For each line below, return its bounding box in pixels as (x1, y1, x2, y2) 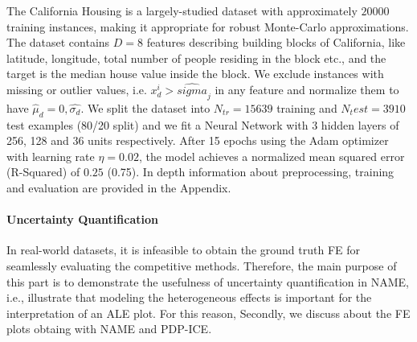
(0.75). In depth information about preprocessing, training (107, 163, 395, 180)
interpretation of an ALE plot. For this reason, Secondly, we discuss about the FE (6, 304, 411, 321)
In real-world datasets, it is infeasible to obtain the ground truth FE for (6, 241, 360, 258)
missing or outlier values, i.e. (6, 80, 147, 97)
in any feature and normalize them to (215, 80, 399, 97)
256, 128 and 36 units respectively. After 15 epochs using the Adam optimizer (6, 132, 389, 149)
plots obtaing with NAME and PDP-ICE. (6, 320, 212, 337)
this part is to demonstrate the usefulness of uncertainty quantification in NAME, (6, 273, 409, 290)
